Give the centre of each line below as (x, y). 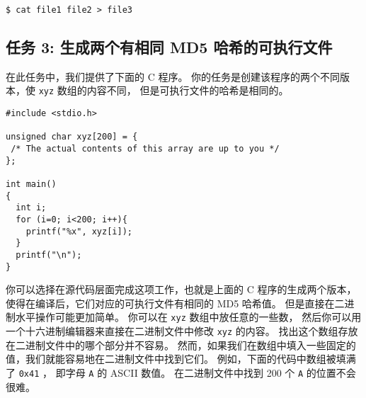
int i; (31, 208)
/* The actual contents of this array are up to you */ (145, 149)
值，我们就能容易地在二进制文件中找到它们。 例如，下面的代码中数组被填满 (181, 359)
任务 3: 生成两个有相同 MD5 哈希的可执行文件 (169, 47)
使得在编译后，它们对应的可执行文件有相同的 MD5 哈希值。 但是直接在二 (175, 303)
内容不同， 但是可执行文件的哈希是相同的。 (188, 90)
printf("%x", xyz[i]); (79, 231)
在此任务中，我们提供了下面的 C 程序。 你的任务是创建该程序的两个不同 (173, 76)
